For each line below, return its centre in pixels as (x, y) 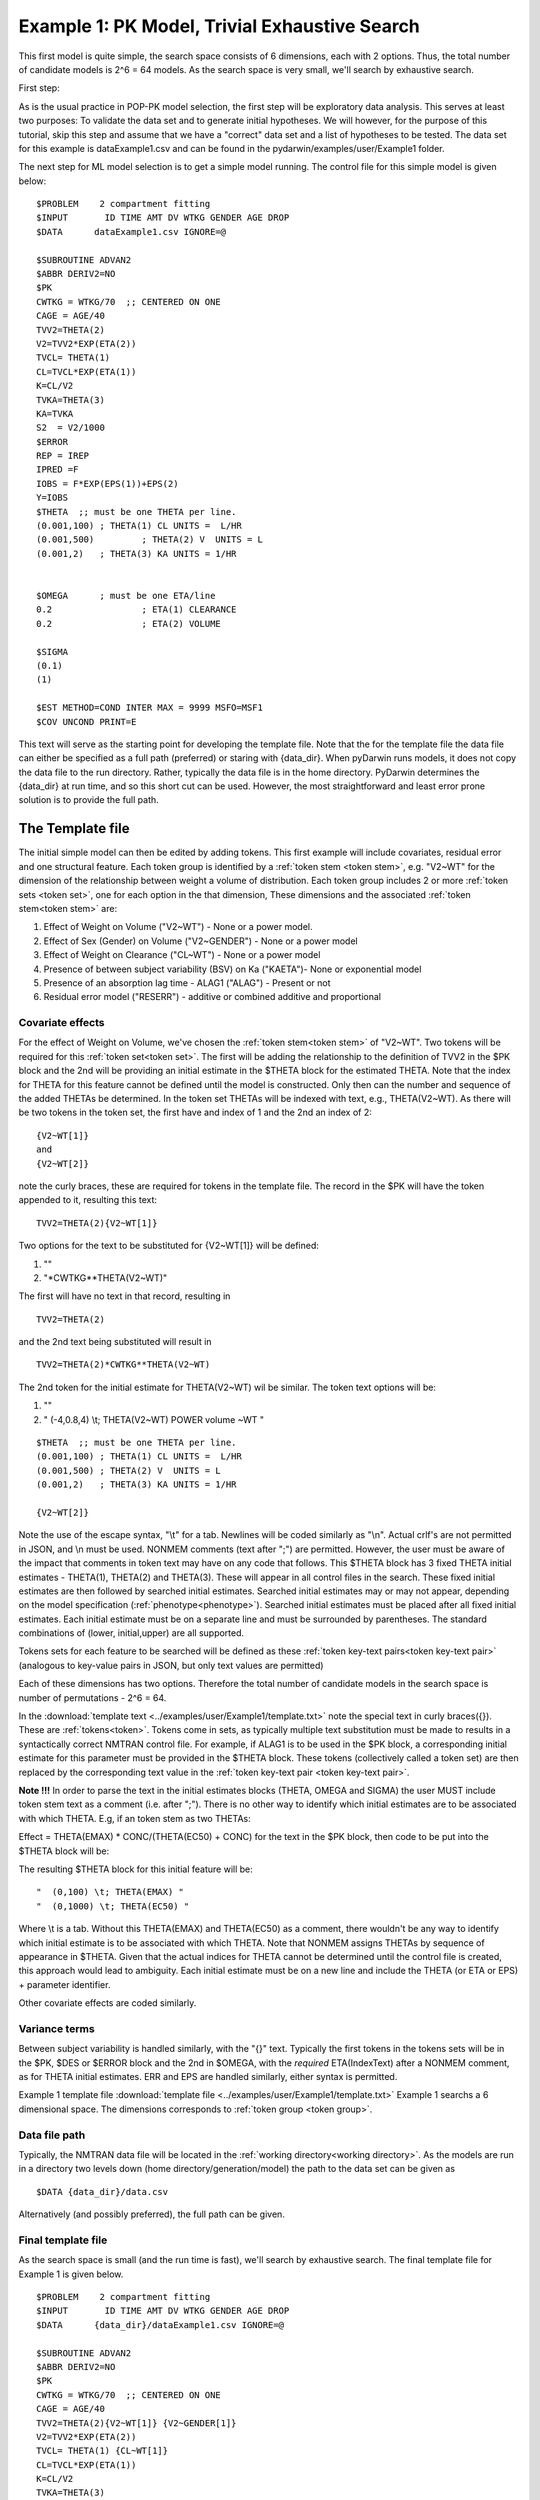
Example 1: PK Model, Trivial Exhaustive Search (219, 26)
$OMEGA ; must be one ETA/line (126, 595)
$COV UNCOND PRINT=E (86, 721)
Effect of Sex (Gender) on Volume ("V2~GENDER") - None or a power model (201, 941)
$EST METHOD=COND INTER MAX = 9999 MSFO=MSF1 (150, 708)
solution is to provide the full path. (88, 800)
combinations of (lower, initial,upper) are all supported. (131, 1633)
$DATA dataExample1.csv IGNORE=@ (131, 231)
